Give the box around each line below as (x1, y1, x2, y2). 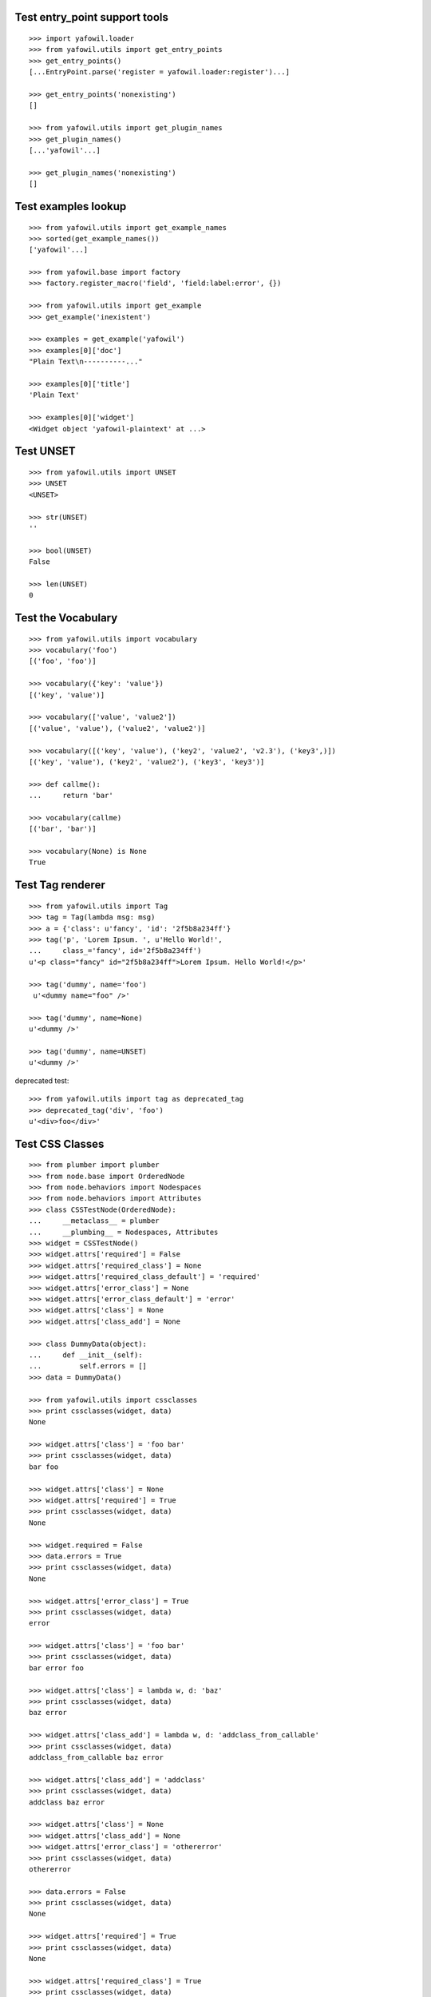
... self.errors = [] (29, 1362, 148, 1371)
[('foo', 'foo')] (29, 657, 97, 666)
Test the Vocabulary (14, 611, 118, 625)
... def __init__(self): (29, 1350, 143, 1360)
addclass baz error (29, 1797, 105, 1807)
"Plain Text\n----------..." (29, 357, 143, 367)
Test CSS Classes (14, 1137, 105, 1150)
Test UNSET (14, 444, 76, 459)
